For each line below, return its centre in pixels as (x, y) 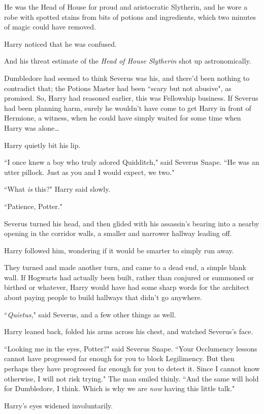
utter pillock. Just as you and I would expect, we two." (89, 172)
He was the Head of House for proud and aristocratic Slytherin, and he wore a (126, 7)
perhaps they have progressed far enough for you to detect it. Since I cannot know (132, 368)
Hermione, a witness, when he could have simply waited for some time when (123, 118)
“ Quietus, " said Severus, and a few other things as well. (90, 314)
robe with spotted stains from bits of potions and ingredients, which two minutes (130, 17)
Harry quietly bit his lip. (42, 145)
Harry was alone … (32, 127)
